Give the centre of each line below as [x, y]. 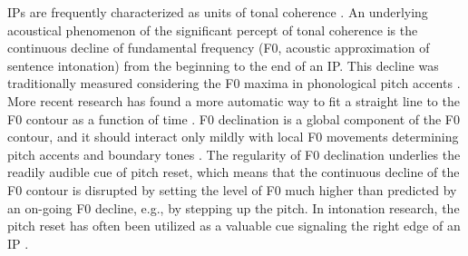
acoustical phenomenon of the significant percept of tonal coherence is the [213, 30]
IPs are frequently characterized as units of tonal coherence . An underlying [218, 12]
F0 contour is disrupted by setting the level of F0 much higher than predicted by [232, 189]
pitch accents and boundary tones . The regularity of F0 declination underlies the [234, 154]
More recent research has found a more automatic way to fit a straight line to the [234, 100]
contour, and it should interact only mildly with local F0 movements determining [233, 137]
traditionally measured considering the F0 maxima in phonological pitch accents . [234, 83]
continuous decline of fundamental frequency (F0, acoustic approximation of [219, 48]
